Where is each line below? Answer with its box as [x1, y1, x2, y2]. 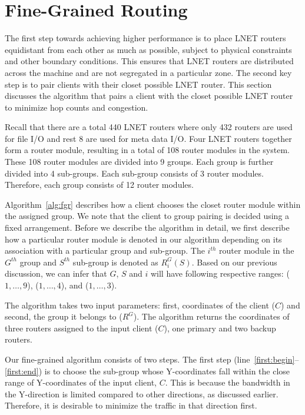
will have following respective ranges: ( [150, 267, 290, 280]
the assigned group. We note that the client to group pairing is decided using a [5, 210, 290, 222]
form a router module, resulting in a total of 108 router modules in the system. [5, 144, 290, 156]
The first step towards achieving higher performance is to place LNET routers [5, 32, 286, 44]
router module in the [219, 244, 294, 257]
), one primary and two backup [164, 321, 276, 334]
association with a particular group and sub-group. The [5, 244, 205, 257]
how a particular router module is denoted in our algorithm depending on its [5, 233, 282, 245]
